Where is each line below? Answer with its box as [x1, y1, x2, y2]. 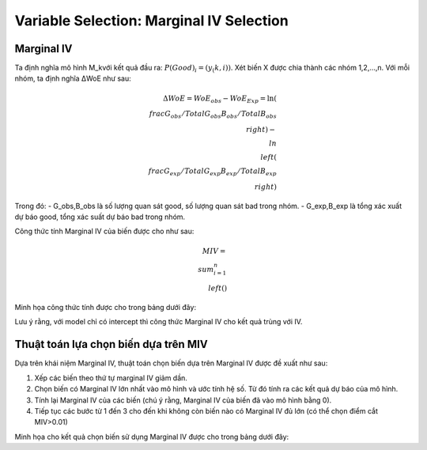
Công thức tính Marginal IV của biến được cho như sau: [14, 226, 195, 236]
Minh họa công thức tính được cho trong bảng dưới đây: [14, 303, 197, 312]
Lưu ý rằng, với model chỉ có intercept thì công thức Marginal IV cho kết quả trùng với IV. [14, 317, 303, 327]
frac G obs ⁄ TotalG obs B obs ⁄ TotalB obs [149, 109, 277, 120]
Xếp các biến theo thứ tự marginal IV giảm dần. [34, 372, 187, 383]
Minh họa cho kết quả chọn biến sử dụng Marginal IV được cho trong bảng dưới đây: [14, 432, 289, 441]
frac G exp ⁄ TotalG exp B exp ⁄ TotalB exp [148, 167, 277, 177]
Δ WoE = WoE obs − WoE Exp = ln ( [163, 93, 277, 104]
